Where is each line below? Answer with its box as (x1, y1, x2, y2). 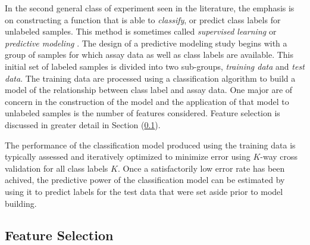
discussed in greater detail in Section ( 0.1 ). (5, 118, 161, 131)
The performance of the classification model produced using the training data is (5, 138, 296, 151)
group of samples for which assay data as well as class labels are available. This (5, 48, 293, 61)
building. (5, 197, 37, 209)
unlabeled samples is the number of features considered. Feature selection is (5, 107, 280, 119)
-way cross (260, 150, 298, 163)
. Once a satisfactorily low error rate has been (117, 162, 285, 174)
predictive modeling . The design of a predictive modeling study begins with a (5, 36, 287, 49)
